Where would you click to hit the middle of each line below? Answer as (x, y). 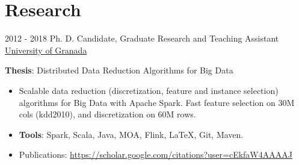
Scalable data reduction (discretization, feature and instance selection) (149, 90)
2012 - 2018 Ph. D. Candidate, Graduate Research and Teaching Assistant (142, 38)
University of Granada (46, 50)
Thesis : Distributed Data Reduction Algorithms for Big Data (119, 70)
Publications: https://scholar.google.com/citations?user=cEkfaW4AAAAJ (156, 154)
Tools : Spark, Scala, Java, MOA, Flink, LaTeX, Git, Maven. (131, 134)
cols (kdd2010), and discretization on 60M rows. (107, 114)
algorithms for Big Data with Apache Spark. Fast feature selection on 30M (157, 102)
